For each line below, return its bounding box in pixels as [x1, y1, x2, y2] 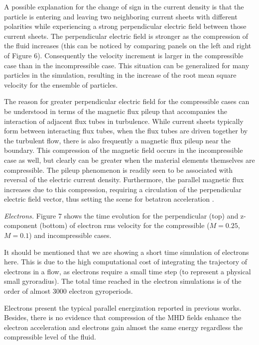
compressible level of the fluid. [4, 332, 96, 342]
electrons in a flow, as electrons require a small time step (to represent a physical [4, 266, 251, 276]
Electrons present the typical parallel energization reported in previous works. [4, 302, 242, 313]
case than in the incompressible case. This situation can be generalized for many [4, 60, 250, 70]
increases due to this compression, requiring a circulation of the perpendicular [4, 184, 242, 194]
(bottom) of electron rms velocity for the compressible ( [39, 220, 210, 230]
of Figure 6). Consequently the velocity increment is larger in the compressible [4, 50, 244, 60]
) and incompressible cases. [29, 230, 112, 240]
